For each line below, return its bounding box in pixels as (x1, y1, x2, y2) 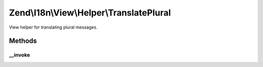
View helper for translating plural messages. (9, 24, 97, 30)
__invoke (9, 51, 30, 58)
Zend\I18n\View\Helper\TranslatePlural (9, 7, 171, 18)
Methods (9, 37, 37, 45)
